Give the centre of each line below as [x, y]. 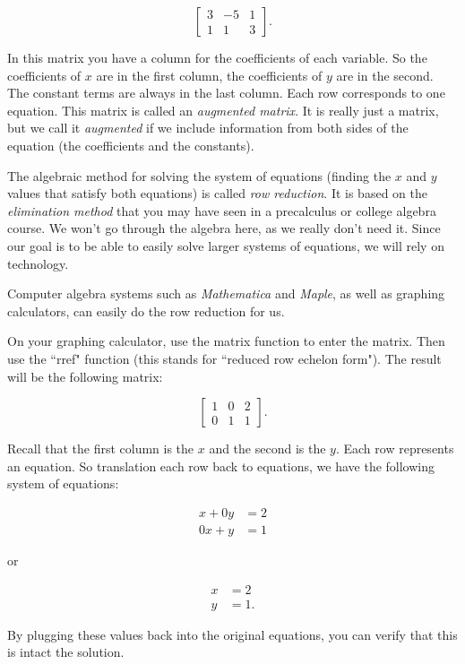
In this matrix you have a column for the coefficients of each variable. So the [217, 57]
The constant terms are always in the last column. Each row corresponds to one [226, 93]
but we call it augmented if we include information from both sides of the [208, 128]
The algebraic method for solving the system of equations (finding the [199, 175]
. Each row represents [395, 448]
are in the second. [385, 75]
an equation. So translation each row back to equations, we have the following [221, 466]
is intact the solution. [66, 652]
